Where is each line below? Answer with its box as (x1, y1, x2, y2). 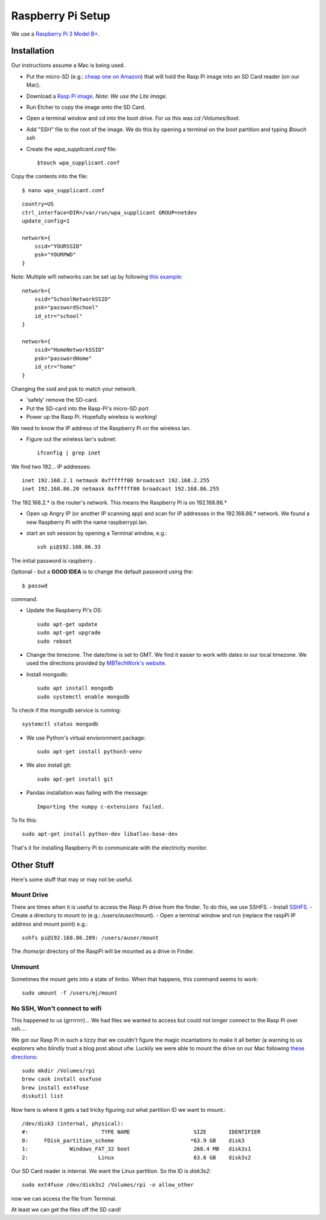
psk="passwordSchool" (34, 304, 99, 311)
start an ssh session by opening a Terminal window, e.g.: (26, 529, 167, 537)
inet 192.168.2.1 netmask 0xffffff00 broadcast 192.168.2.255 (22, 477, 210, 484)
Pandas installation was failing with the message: (26, 789, 149, 796)
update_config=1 (22, 218, 70, 224)
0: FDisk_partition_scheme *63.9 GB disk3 (22, 1137, 245, 1144)
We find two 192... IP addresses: (11, 463, 92, 470)
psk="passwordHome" (34, 355, 92, 362)
